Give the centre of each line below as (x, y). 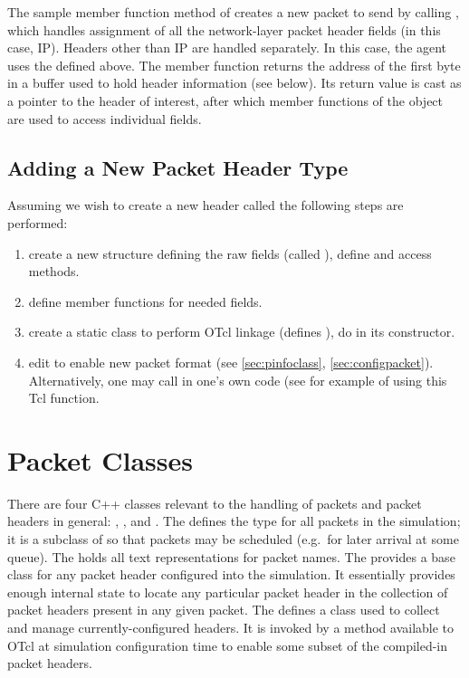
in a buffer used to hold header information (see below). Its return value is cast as (234, 83)
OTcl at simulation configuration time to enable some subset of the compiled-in (228, 645)
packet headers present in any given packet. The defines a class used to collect (224, 610)
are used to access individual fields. (105, 118)
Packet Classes (100, 459)
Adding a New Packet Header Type (178, 167)
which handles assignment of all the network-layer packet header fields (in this (224, 29)
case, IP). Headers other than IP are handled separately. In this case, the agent (227, 48)
